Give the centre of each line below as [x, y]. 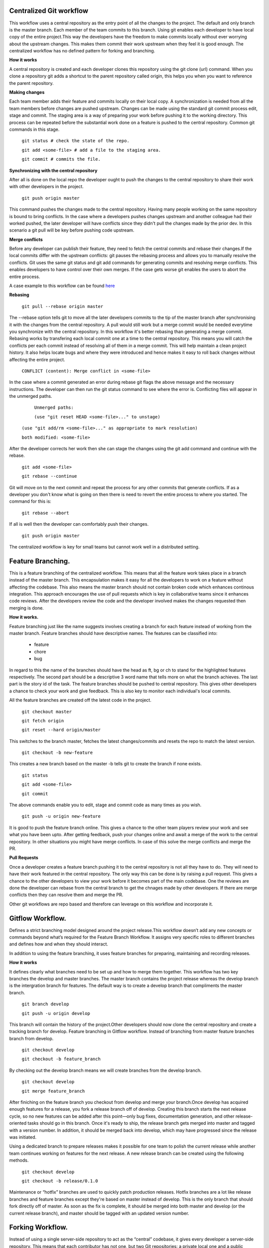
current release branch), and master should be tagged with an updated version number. [99, 1213]
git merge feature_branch [53, 1091]
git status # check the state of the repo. [75, 141]
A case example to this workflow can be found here [62, 286]
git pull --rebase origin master [63, 306]
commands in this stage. [34, 129]
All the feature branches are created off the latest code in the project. [80, 700]
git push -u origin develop [56, 1013]
